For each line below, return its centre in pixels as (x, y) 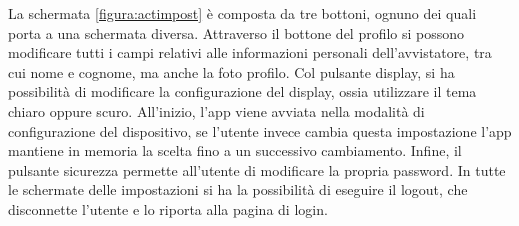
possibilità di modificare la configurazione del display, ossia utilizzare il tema (242, 91)
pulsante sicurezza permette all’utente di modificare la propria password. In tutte (257, 169)
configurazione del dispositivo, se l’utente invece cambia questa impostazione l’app (260, 130)
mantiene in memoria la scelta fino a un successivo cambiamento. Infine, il (235, 150)
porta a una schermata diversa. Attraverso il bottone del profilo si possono (236, 32)
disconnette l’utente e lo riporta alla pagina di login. (168, 208)
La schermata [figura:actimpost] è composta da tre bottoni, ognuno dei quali (242, 13)
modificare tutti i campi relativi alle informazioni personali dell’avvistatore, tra (250, 52)
